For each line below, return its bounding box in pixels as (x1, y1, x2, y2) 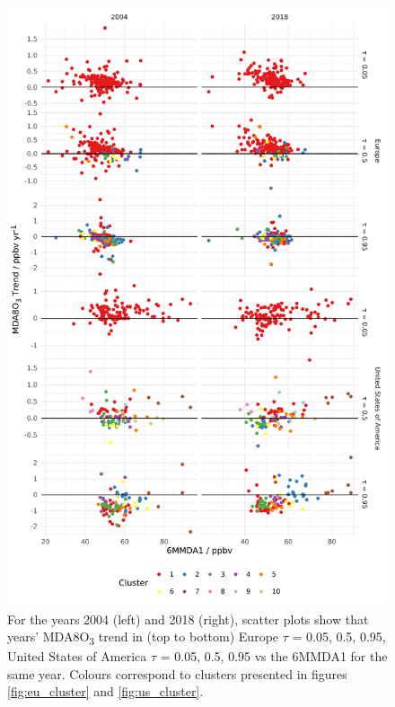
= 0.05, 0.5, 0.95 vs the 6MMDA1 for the (160, 647, 388, 666)
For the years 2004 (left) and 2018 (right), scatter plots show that (7, 609, 369, 628)
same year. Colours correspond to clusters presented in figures (7, 664, 347, 683)
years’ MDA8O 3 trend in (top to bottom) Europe (7, 627, 279, 648)
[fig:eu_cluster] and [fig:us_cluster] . (7, 682, 204, 701)
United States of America (7, 647, 147, 666)
